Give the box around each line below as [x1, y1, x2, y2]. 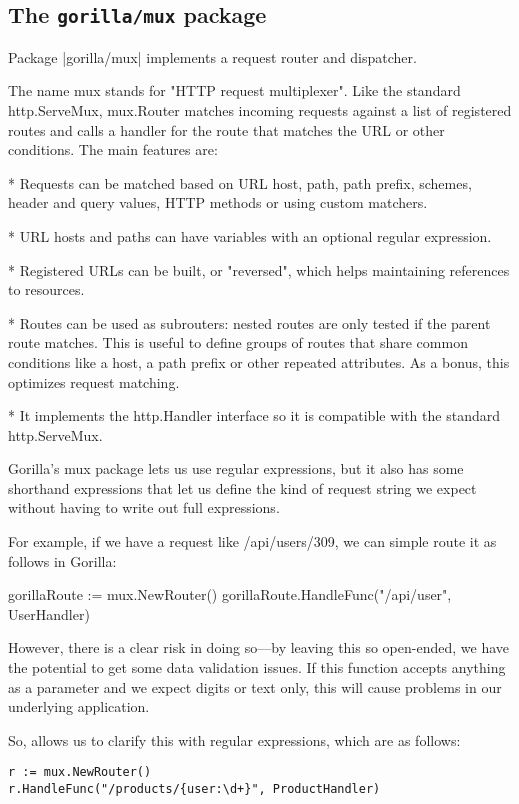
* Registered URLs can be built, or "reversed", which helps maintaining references [8, 259, 510, 280]
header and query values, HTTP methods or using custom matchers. [8, 192, 428, 213]
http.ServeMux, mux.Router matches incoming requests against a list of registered [8, 99, 512, 120]
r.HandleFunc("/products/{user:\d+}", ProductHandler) [8, 782, 381, 797]
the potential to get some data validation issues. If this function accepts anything [8, 657, 506, 678]
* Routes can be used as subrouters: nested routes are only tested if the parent [8, 312, 491, 333]
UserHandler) [8, 603, 90, 624]
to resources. [8, 279, 85, 300]
